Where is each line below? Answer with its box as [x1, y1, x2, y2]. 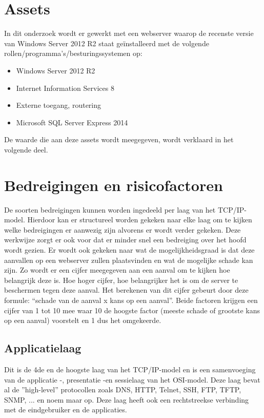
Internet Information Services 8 [16, 82, 114, 93]
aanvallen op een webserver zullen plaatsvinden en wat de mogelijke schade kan [4, 254, 253, 265]
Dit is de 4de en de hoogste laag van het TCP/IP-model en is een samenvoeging [4, 364, 256, 374]
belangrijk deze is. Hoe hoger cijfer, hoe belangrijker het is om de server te [4, 274, 238, 285]
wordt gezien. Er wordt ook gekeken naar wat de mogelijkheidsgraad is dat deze [4, 244, 255, 255]
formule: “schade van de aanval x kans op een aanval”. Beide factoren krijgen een [4, 294, 258, 305]
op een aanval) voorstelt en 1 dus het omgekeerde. [4, 315, 161, 326]
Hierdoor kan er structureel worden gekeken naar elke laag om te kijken [27, 214, 252, 225]
